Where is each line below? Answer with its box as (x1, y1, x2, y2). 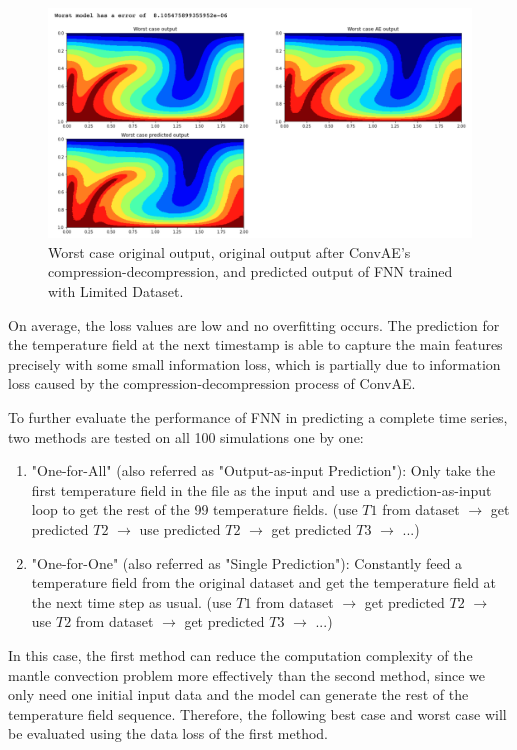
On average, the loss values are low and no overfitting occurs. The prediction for (8, 314, 500, 335)
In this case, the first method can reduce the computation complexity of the (8, 644, 473, 665)
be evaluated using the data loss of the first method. (8, 723, 329, 744)
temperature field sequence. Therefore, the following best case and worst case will (8, 703, 507, 724)
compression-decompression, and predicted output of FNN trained (48, 261, 453, 282)
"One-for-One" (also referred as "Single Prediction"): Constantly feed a (31, 552, 463, 573)
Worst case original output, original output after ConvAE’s (48, 241, 411, 262)
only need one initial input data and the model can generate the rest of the (8, 684, 469, 705)
